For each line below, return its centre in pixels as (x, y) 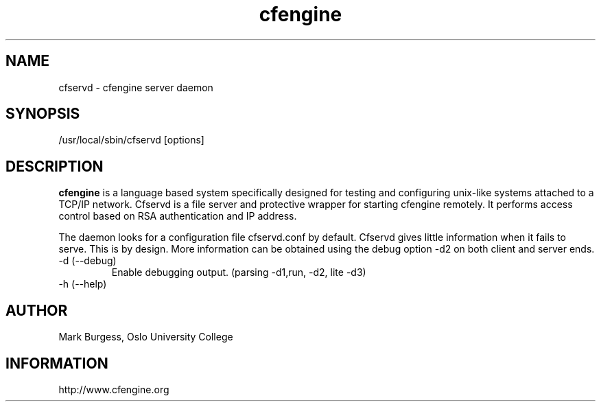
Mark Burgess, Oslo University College (146, 337)
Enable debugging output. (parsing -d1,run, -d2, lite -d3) (239, 272)
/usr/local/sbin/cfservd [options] (131, 140)
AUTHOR (37, 310)
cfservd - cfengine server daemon (136, 87)
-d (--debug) (87, 261)
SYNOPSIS (43, 114)
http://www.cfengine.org (114, 389)
